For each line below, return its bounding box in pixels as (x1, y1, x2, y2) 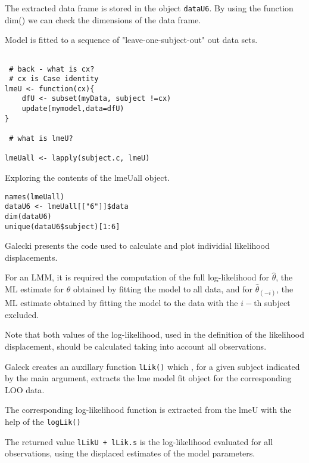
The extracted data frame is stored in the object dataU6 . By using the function (5, 2, 294, 14)
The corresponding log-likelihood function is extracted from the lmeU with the (5, 403, 292, 416)
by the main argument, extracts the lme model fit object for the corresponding (5, 372, 292, 384)
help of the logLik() (5, 415, 81, 428)
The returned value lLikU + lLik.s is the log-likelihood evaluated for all (5, 435, 273, 447)
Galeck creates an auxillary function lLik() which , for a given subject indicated (5, 360, 300, 372)
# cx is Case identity (9, 75, 99, 84)
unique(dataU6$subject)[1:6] (5, 222, 120, 231)
